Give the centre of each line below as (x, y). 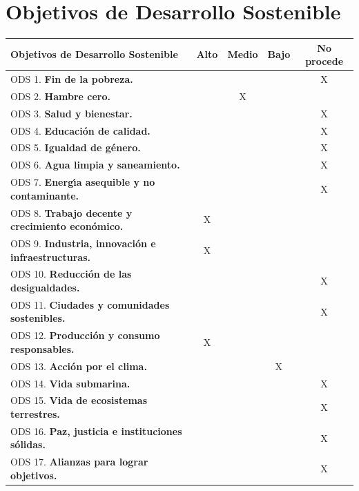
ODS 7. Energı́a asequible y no (83, 182)
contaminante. (45, 195)
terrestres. (35, 414)
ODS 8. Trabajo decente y (71, 212)
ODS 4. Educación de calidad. (80, 130)
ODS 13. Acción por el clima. (79, 366)
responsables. (42, 348)
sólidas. (28, 444)
